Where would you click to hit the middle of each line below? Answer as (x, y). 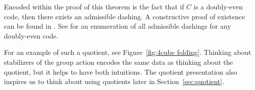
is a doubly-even (218, 6)
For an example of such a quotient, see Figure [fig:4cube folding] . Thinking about (128, 52)
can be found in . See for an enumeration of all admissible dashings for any (118, 26)
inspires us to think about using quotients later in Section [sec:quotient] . (114, 81)
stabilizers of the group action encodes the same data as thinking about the (119, 62)
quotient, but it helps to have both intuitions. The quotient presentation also (121, 71)
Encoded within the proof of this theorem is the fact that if (94, 6)
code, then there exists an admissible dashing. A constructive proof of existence (125, 16)
